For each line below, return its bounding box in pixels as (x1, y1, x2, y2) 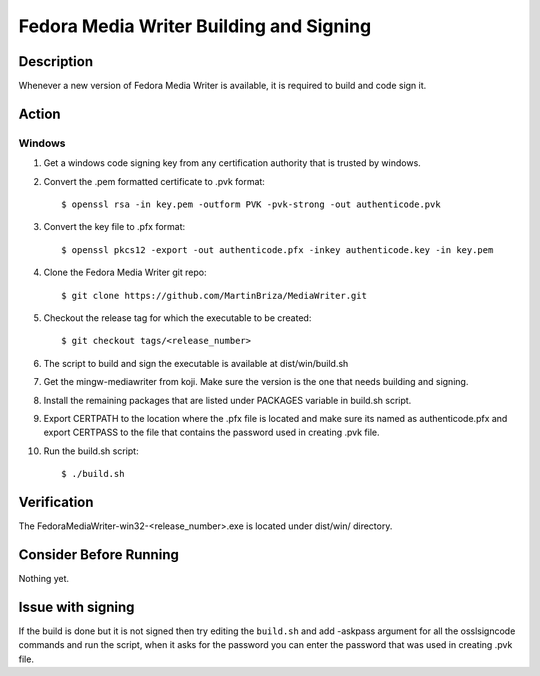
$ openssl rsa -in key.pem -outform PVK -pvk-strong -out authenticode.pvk (61, 199, 441, 210)
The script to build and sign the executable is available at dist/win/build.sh (43, 357, 349, 369)
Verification (18, 493, 94, 510)
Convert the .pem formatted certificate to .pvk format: (43, 175, 265, 187)
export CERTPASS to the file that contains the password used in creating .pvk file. (43, 426, 380, 439)
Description (18, 53, 94, 70)
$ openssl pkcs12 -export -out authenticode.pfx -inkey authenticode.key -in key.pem (61, 244, 494, 255)
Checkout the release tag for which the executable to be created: (43, 311, 312, 324)
